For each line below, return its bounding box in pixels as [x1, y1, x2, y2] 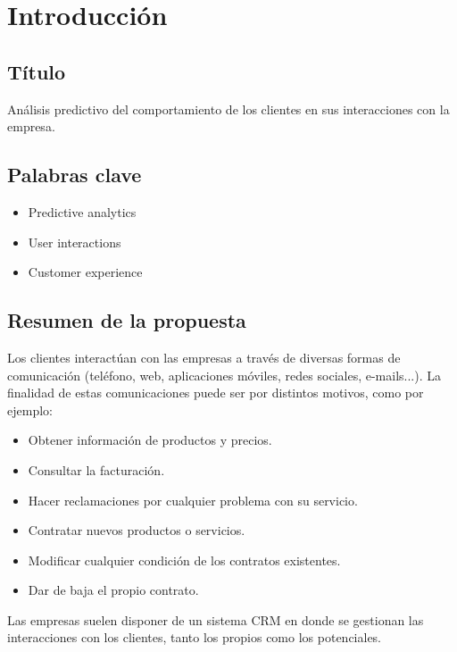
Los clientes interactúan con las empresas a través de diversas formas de [7, 347, 401, 366]
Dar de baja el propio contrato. [28, 581, 199, 599]
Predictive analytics [28, 202, 137, 221]
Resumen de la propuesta [7, 306, 246, 334]
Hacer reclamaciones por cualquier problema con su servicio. [28, 490, 358, 509]
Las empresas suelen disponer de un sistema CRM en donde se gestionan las [7, 610, 424, 629]
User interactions [28, 232, 121, 251]
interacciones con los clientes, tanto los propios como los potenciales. [7, 628, 382, 647]
